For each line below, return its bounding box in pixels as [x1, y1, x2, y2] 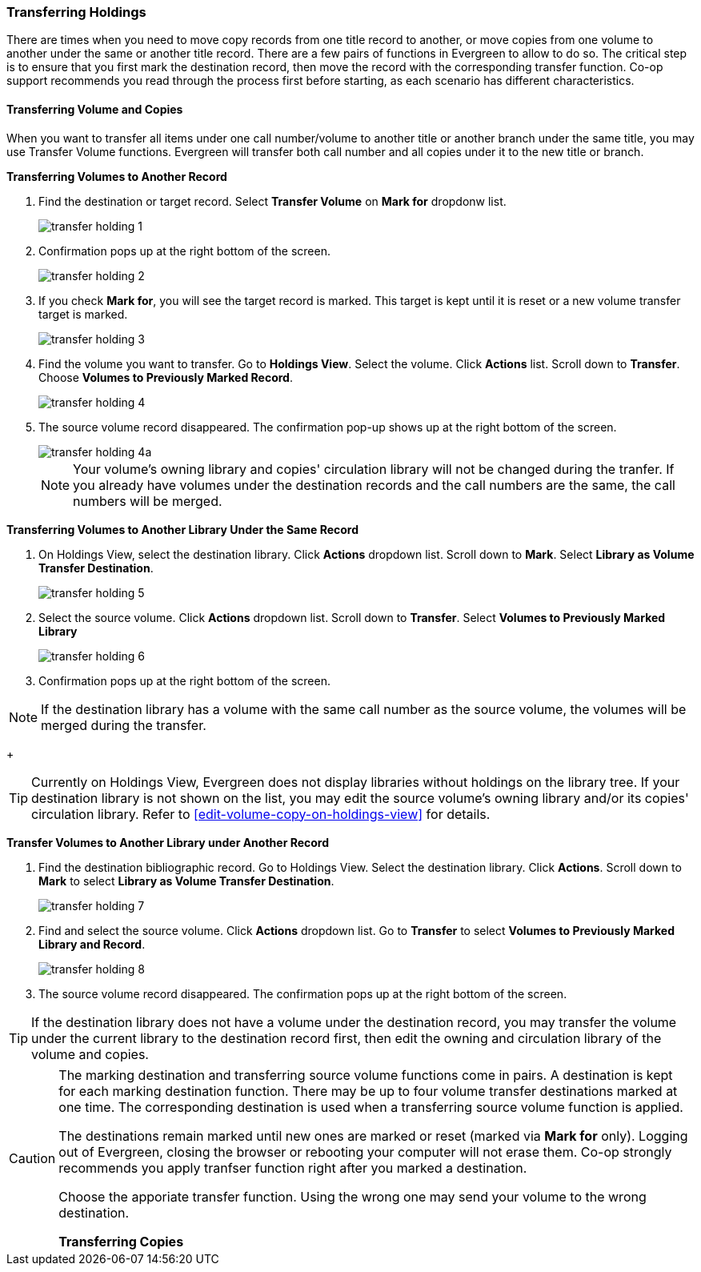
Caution [9, 1150, 56, 1166]
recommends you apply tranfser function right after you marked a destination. [58, 1159, 527, 1176]
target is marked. [38, 307, 128, 321]
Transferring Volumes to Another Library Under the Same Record [6, 522, 359, 536]
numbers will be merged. [73, 492, 222, 509]
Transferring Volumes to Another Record [6, 169, 227, 183]
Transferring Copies [58, 1233, 184, 1250]
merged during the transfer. [41, 716, 206, 733]
